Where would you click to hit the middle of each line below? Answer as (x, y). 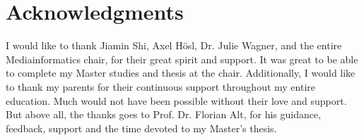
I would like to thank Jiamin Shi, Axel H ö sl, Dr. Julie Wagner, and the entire (174, 45)
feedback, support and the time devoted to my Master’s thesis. (141, 128)
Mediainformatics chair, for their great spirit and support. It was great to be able (182, 59)
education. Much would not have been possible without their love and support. (176, 100)
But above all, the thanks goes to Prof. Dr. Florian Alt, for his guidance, (164, 114)
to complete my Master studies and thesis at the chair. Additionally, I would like (181, 73)
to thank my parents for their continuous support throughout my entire (161, 86)
